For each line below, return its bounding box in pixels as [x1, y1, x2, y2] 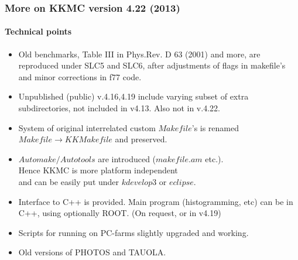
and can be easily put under [18, 175, 119, 187]
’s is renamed [191, 121, 239, 134]
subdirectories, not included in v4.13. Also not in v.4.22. [18, 102, 220, 114]
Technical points [5, 25, 72, 37]
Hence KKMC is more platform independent [18, 164, 178, 176]
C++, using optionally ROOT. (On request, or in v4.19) [18, 207, 221, 219]
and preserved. [115, 133, 167, 145]
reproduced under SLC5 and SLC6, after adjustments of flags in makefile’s [18, 59, 286, 71]
